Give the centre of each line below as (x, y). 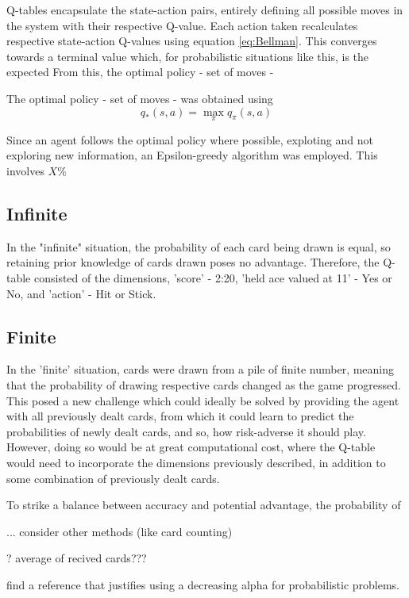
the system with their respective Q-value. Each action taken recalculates (182, 25)
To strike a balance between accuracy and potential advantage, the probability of (204, 505)
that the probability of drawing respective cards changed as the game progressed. (204, 384)
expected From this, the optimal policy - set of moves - (140, 72)
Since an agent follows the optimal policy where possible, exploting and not (190, 139)
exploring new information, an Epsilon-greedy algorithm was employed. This (192, 155)
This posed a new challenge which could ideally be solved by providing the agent (203, 400)
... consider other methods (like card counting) (120, 531)
